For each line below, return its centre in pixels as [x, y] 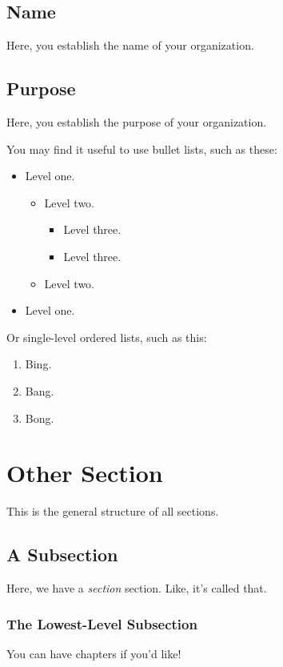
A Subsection [62, 554]
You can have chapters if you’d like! [94, 653]
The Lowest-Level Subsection [102, 623]
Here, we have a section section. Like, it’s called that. [137, 588]
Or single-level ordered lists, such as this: [107, 337]
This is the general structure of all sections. [113, 511]
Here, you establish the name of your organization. [130, 45]
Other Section [85, 473]
